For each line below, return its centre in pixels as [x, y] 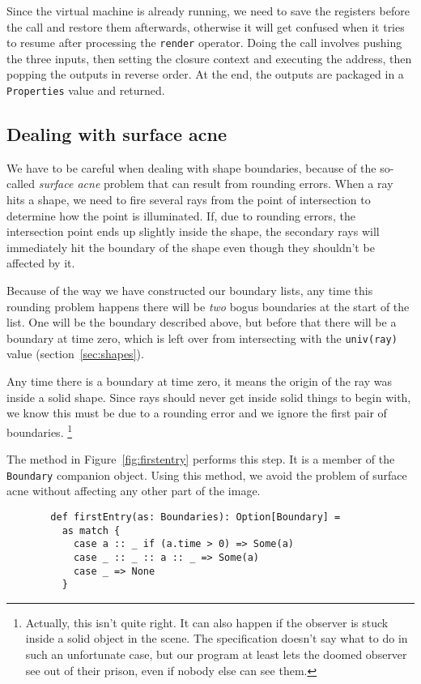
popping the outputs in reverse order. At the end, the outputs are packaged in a [205, 74]
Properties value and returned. [86, 90]
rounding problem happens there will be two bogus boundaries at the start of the [208, 306]
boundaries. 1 [40, 430]
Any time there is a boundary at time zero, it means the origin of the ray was [199, 381]
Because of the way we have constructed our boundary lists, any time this [190, 291]
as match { [91, 530]
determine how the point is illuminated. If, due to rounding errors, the [181, 215]
